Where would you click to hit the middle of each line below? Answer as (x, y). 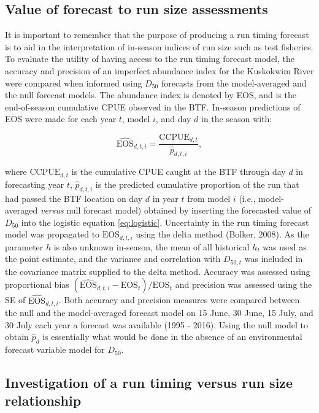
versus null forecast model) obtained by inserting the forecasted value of (175, 210)
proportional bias (37, 284)
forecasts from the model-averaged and (234, 83)
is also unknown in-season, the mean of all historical (152, 246)
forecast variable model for (55, 349)
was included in (274, 259)
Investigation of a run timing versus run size (149, 383)
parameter (24, 246)
